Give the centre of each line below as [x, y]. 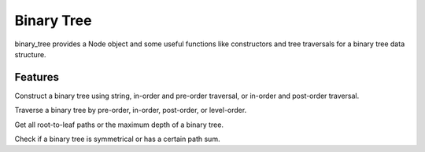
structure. [30, 54]
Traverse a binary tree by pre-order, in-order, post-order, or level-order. [131, 110]
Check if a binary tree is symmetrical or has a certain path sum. [117, 139]
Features [37, 77]
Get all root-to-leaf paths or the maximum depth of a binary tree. [119, 125]
